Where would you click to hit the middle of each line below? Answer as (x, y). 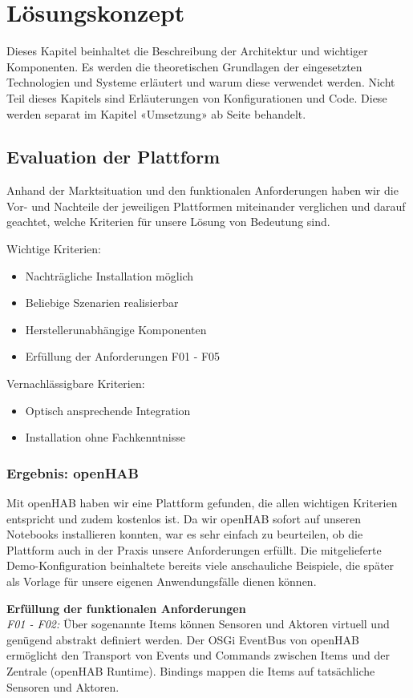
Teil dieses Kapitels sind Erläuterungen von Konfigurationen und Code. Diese (197, 97)
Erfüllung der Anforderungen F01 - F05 (123, 356)
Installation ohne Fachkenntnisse (105, 437)
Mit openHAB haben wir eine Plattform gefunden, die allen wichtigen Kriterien (202, 503)
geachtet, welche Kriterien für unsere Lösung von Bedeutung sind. (168, 222)
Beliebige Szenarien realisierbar (102, 303)
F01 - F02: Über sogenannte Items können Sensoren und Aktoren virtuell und (198, 624)
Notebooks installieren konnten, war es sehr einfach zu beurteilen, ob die (185, 534)
